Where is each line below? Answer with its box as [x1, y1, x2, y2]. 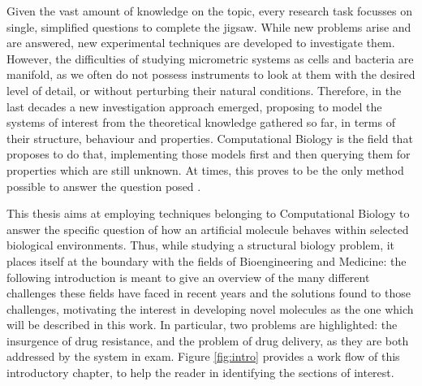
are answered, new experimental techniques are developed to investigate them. [6, 34, 395, 51]
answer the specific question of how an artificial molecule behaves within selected [6, 220, 409, 237]
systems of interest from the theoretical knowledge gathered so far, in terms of [6, 114, 395, 131]
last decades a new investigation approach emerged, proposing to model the [6, 98, 382, 115]
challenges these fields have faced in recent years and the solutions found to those [6, 284, 411, 301]
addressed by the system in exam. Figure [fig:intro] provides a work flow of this [6, 348, 400, 365]
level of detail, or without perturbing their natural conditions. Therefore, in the [6, 81, 402, 98]
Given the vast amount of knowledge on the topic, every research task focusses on [6, 2, 412, 19]
